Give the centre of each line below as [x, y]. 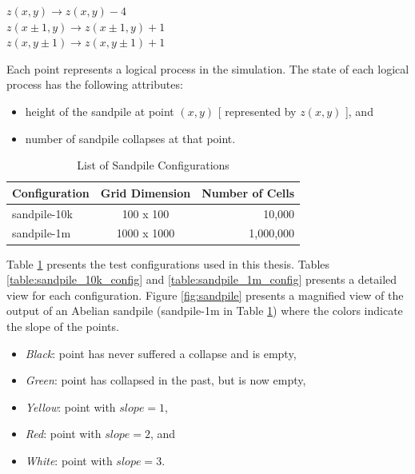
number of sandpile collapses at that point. [130, 138]
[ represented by [257, 111]
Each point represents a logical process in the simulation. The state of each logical [208, 68]
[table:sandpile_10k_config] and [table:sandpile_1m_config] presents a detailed [202, 279]
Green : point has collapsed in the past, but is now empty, [166, 380]
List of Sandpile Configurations [153, 165]
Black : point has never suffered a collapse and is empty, [161, 353]
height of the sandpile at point [100, 111]
